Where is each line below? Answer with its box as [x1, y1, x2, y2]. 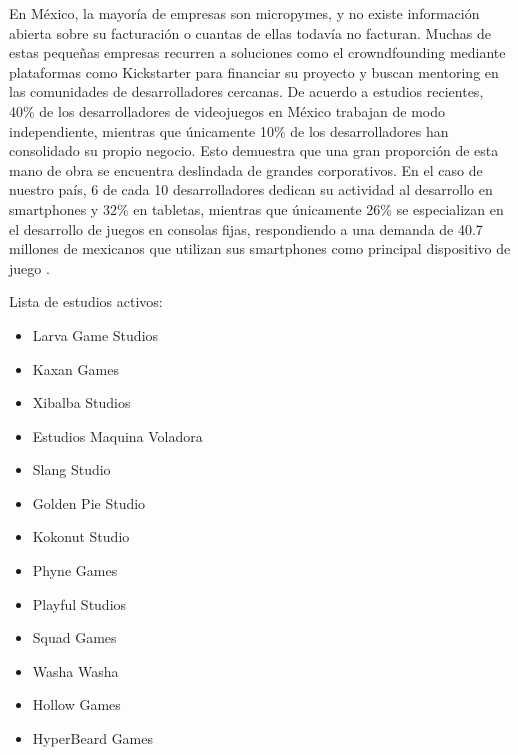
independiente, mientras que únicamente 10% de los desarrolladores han [9, 120, 449, 141]
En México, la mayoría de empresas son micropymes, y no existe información [9, 3, 480, 23]
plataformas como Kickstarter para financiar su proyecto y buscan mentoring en [9, 61, 499, 82]
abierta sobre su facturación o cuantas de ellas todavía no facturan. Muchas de [9, 22, 491, 43]
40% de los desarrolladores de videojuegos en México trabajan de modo [9, 100, 446, 121]
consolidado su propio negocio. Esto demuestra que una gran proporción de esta [9, 140, 499, 161]
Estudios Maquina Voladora [32, 425, 203, 446]
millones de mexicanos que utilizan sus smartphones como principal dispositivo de [9, 238, 511, 259]
